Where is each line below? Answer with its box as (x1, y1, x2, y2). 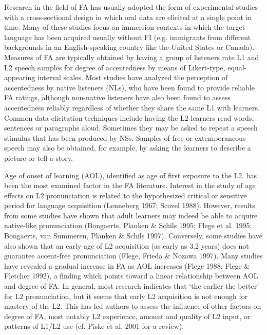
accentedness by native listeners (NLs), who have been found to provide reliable (4, 82, 255, 92)
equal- (227, 62, 247, 72)
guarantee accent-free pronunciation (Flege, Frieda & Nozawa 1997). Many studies (4, 250, 263, 261)
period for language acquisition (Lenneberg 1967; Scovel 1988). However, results (4, 200, 255, 211)
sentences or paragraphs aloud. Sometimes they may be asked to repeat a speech (4, 122, 258, 133)
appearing (4, 72, 35, 83)
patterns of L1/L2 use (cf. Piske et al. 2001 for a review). (4, 321, 184, 331)
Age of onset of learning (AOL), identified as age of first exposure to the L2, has (4, 170, 257, 180)
